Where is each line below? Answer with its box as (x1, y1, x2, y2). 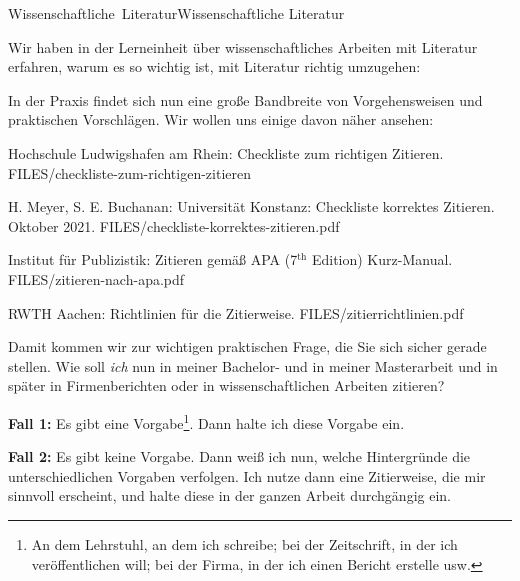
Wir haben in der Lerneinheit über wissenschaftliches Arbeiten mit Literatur (8, 36, 478, 57)
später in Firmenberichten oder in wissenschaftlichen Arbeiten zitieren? (8, 375, 445, 396)
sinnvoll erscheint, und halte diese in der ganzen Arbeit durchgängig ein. (8, 485, 451, 506)
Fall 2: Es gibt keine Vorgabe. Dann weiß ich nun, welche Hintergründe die (8, 446, 471, 467)
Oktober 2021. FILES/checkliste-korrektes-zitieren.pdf (8, 215, 340, 236)
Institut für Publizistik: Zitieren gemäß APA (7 (8, 249, 298, 270)
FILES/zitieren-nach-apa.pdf (8, 268, 185, 289)
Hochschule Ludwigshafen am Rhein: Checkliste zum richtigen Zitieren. (8, 142, 444, 163)
